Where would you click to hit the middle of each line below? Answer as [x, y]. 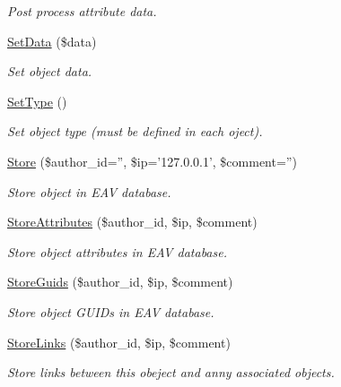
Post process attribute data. [82, 11]
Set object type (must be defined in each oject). [135, 131]
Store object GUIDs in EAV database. [111, 311]
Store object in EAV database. [89, 191]
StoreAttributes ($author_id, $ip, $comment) [132, 222]
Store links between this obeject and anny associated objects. [171, 372]
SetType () [37, 101]
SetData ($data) [52, 41]
